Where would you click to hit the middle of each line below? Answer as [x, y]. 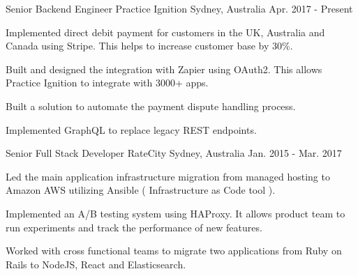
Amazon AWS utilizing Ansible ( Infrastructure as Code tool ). [141, 190]
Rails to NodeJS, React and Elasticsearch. [96, 264]
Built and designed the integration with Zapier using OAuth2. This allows [164, 69]
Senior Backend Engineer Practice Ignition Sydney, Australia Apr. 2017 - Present [179, 8]
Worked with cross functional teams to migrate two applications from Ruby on [174, 251]
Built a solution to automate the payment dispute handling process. [151, 106]
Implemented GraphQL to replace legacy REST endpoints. [131, 129]
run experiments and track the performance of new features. [134, 227]
